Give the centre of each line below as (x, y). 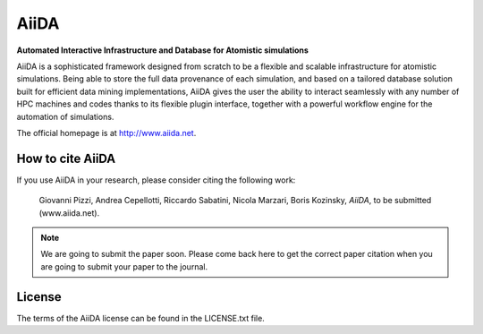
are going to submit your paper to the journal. (124, 266)
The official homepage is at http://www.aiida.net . (106, 133)
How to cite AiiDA (66, 158)
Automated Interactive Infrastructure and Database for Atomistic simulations (162, 50)
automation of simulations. (65, 116)
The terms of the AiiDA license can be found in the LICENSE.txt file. (141, 318)
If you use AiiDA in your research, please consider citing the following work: (156, 180)
